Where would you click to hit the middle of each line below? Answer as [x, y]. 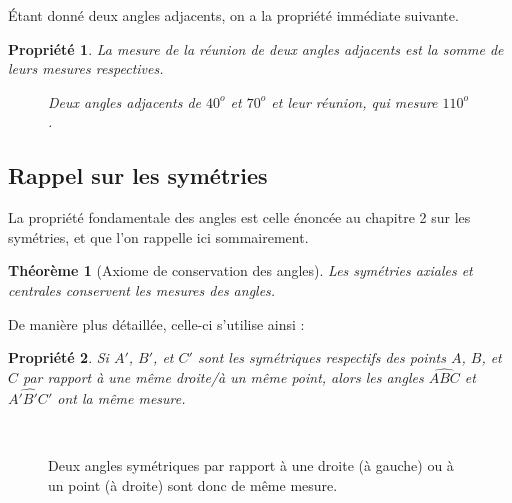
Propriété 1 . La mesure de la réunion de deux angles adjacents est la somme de [256, 48]
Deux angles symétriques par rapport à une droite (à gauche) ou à [251, 464]
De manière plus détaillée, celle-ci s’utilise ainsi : [156, 323]
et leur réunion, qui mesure [354, 101]
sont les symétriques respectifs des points [321, 357]
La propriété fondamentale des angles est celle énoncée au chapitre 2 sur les [239, 217]
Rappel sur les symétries [138, 175]
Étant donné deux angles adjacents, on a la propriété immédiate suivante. [233, 15]
